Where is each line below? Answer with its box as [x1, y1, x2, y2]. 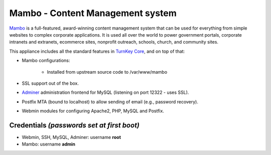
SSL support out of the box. [22, 80, 79, 86]
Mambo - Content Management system [9, 8, 177, 19]
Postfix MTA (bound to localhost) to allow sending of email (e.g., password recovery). [22, 98, 198, 105]
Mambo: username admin [22, 141, 75, 147]
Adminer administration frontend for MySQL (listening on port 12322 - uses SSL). [22, 89, 189, 95]
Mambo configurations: [22, 58, 70, 64]
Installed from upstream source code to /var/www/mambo [47, 69, 168, 75]
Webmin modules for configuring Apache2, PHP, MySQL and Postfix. [22, 108, 164, 114]
